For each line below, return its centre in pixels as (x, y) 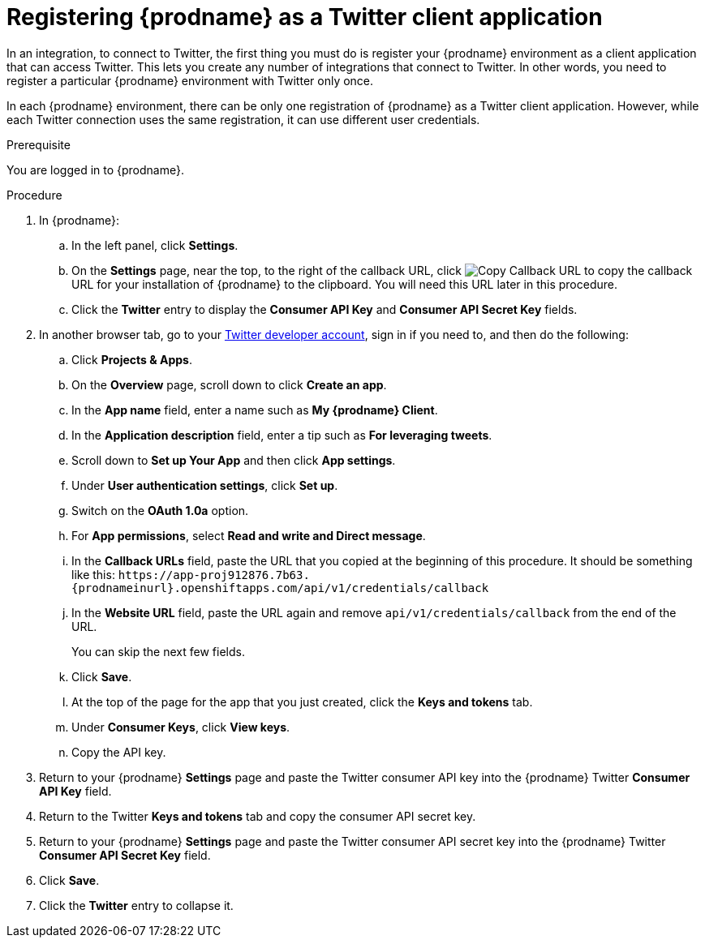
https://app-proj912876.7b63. (214, 575)
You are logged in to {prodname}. (95, 169)
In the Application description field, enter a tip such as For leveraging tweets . (282, 435)
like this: (93, 574)
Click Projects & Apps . (132, 359)
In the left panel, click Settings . (155, 245)
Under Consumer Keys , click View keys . (181, 727)
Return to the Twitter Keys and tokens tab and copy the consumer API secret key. (258, 816)
